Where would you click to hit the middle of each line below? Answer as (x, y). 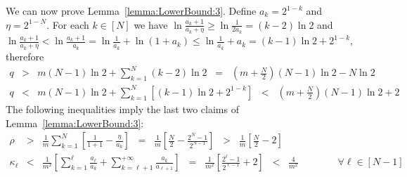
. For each (68, 24)
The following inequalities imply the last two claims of (122, 109)
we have (151, 24)
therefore (25, 57)
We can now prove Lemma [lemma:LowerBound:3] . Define (131, 11)
